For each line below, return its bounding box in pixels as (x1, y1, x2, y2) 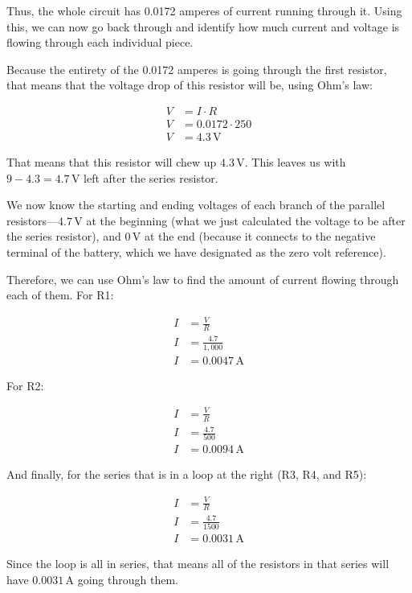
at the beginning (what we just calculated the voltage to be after (86, 212, 406, 229)
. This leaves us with (244, 154, 346, 171)
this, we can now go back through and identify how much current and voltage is (6, 18, 400, 35)
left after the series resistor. (84, 169, 218, 186)
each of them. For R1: (6, 286, 114, 303)
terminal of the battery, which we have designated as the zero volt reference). (6, 244, 386, 261)
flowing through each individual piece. (6, 34, 194, 51)
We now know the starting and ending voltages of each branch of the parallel (6, 196, 385, 213)
